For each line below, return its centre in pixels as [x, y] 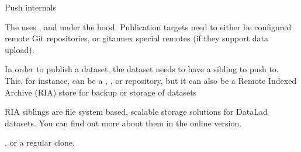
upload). [20, 49]
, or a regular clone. [40, 142]
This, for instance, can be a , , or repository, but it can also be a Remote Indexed [151, 80]
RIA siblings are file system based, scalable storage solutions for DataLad [136, 112]
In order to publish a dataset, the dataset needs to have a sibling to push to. [142, 69]
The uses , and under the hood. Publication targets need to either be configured [148, 26]
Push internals [30, 7]
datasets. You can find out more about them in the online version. [123, 123]
